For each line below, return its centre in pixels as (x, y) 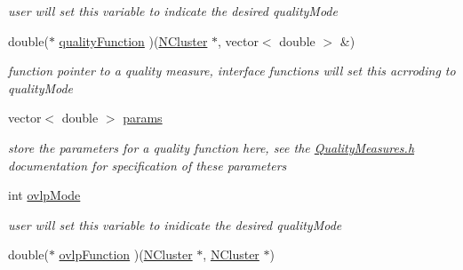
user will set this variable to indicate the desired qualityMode (173, 11)
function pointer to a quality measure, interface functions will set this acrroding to (232, 71)
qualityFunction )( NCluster (133, 40)
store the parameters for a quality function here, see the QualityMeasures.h (212, 147)
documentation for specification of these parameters (148, 165)
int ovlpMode (44, 195)
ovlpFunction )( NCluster (126, 254)
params (143, 118)
